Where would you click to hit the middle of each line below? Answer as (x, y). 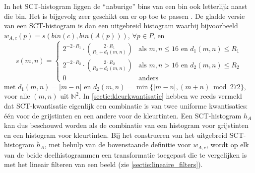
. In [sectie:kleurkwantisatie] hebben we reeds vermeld (160, 96)
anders (149, 78)
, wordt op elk (228, 144)
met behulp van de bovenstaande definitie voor (120, 144)
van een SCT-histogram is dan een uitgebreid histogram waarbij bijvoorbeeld (121, 26)
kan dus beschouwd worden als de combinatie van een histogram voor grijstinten (126, 125)
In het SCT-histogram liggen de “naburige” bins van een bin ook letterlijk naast (126, 6)
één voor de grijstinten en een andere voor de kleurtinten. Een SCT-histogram (123, 115)
